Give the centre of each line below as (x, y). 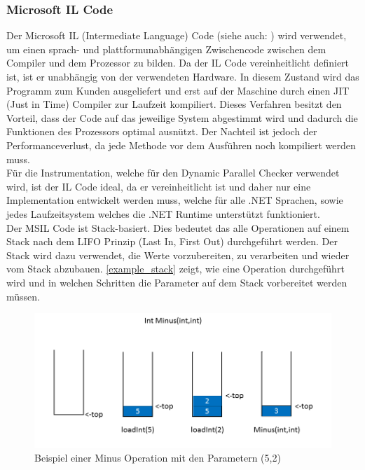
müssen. (23, 296)
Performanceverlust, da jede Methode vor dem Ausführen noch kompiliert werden (181, 145)
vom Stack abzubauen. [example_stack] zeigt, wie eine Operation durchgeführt (175, 269)
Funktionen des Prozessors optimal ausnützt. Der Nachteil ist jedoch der (162, 131)
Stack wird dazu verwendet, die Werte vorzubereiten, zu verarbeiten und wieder (178, 255)
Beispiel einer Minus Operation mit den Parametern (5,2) (158, 458)
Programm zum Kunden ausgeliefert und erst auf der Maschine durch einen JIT (178, 90)
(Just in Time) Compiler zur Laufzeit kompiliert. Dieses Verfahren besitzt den (174, 104)
